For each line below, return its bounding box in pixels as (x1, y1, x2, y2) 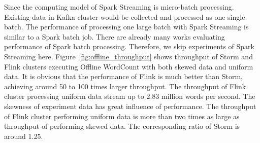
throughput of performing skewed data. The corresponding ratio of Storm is (4, 121, 240, 131)
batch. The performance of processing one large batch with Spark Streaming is (4, 21, 249, 32)
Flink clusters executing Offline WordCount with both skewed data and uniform (4, 61, 253, 71)
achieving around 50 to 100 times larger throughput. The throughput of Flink (4, 81, 246, 91)
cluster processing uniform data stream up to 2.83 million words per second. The (4, 91, 255, 101)
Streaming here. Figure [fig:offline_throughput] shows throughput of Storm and (4, 51, 253, 61)
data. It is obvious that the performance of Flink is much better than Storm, (4, 71, 243, 82)
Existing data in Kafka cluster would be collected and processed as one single (4, 11, 245, 22)
